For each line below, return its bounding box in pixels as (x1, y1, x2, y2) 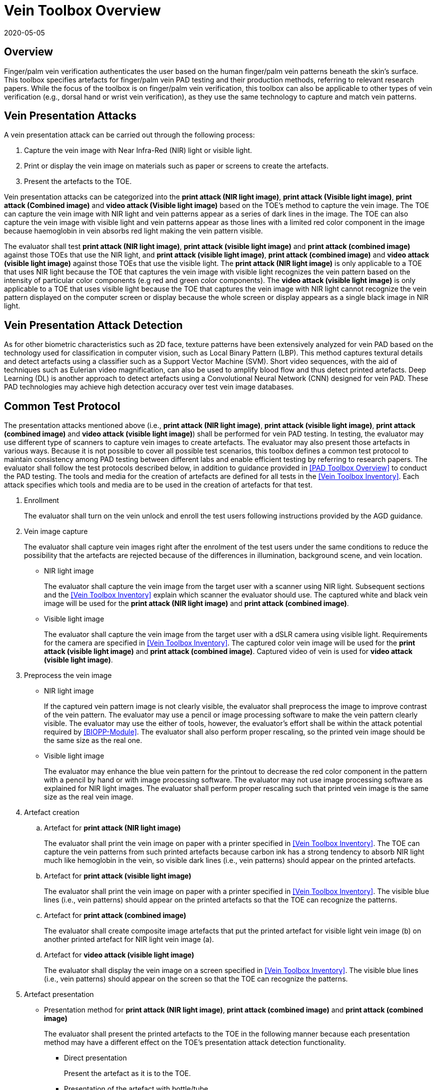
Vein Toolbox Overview (4, 2, 161, 19)
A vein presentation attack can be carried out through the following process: (4, 130, 255, 139)
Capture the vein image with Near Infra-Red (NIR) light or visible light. (24, 146, 252, 155)
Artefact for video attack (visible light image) (44, 950, 194, 959)
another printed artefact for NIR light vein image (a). (44, 935, 214, 944)
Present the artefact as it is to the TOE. (64, 1069, 191, 1078)
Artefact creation (24, 808, 79, 817)
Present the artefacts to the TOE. (24, 177, 132, 186)
